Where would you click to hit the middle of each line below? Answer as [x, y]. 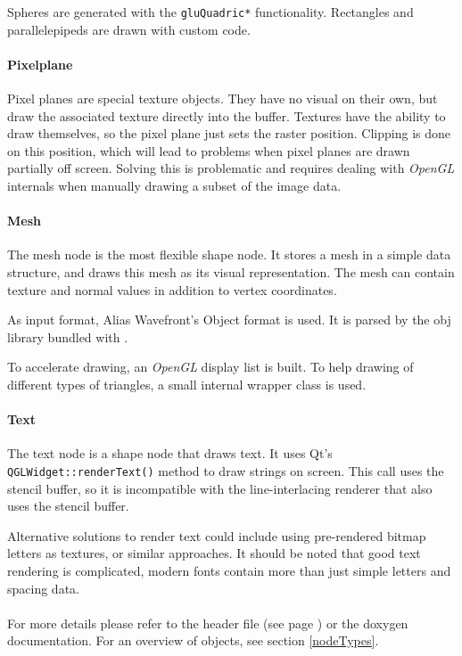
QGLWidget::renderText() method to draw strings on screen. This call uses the [226, 470]
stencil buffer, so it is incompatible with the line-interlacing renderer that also [220, 488]
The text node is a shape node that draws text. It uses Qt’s [170, 453]
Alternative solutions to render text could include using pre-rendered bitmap [217, 535]
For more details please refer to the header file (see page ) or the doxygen [208, 623]
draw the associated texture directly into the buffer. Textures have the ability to [227, 115]
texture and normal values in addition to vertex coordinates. [172, 289]
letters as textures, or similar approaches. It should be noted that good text [214, 553]
